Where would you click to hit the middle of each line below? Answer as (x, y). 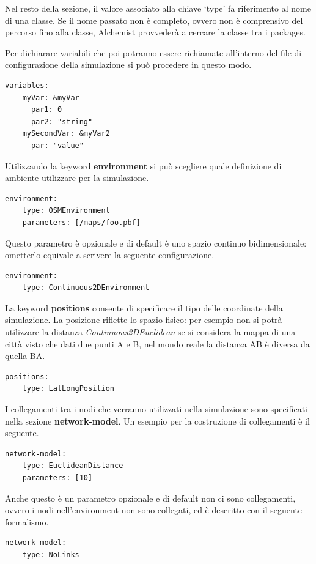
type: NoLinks (51, 555)
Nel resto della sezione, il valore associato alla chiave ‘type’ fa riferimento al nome (158, 8)
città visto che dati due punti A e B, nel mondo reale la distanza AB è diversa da (157, 343)
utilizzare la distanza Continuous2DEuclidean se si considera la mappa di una (150, 332)
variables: (27, 85)
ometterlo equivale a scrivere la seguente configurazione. (110, 255)
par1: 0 (46, 110)
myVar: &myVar (51, 98)
